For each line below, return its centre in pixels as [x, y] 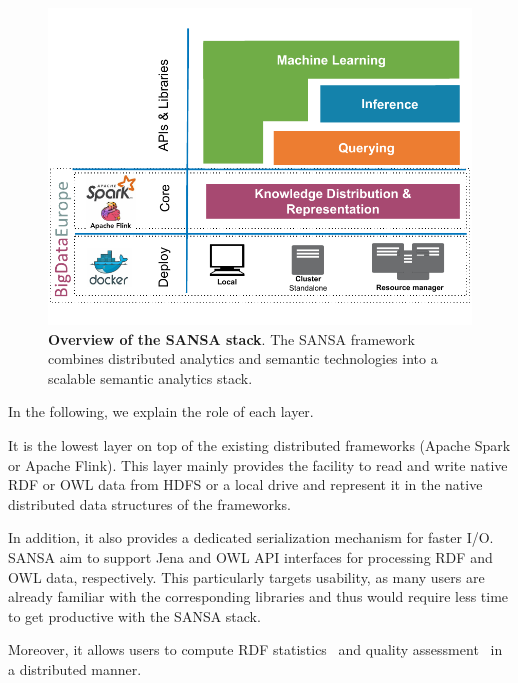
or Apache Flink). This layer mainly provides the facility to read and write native [258, 464]
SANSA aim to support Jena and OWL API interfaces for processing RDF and [250, 557]
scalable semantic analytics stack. [150, 377]
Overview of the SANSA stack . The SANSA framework [231, 338]
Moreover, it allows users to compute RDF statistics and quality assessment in [255, 649]
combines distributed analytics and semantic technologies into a [243, 358]
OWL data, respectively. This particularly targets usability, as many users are [246, 576]
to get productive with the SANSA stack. [134, 615]
